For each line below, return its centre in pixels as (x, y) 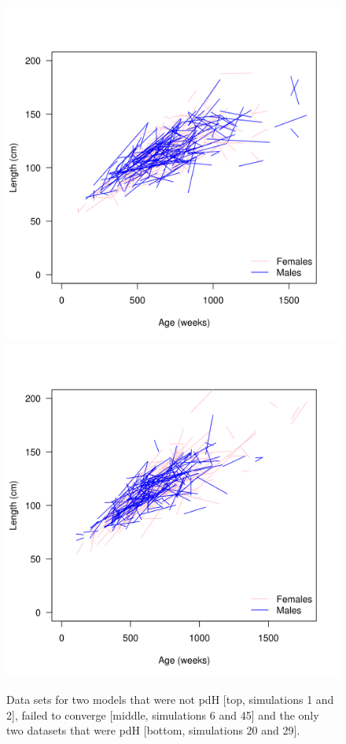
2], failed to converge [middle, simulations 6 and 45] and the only (163, 714)
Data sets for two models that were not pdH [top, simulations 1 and (170, 700)
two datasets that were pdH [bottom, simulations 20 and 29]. (153, 730)
